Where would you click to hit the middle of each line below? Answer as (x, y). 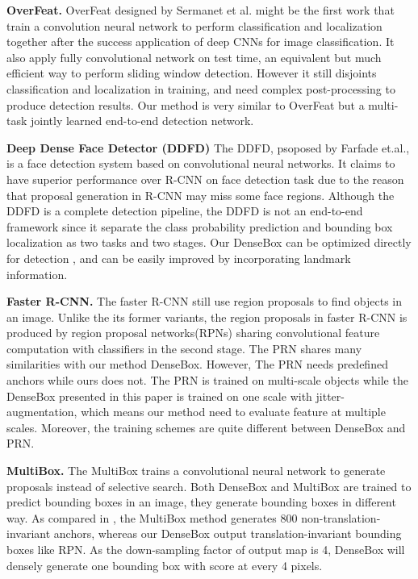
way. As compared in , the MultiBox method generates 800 (152, 517)
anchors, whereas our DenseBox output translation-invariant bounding (228, 533)
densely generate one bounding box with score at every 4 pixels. (165, 565)
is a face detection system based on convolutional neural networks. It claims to (201, 163)
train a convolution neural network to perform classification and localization (194, 25)
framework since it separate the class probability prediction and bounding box (200, 226)
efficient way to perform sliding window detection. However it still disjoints (192, 73)
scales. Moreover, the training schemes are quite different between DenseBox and (206, 427)
